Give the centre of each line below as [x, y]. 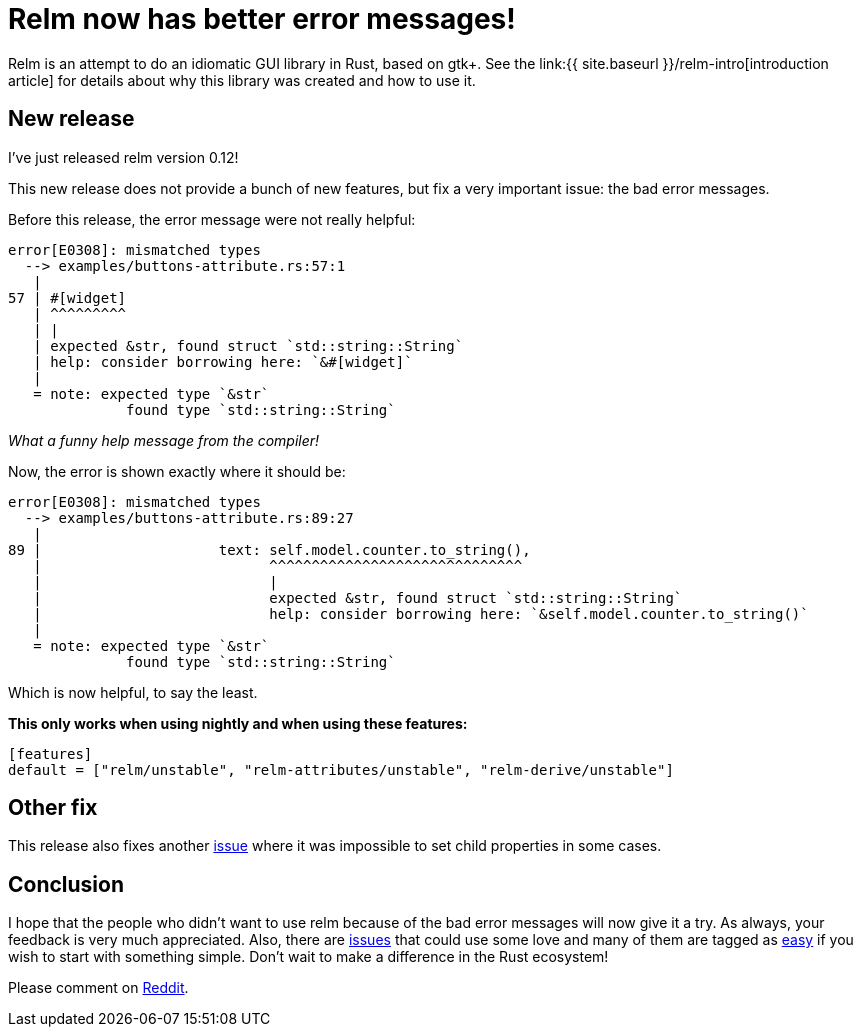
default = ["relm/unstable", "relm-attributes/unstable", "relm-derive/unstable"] [341, 769]
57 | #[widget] [67, 297]
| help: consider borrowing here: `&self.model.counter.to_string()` [421, 613]
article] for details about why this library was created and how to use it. [242, 80]
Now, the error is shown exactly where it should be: [177, 471]
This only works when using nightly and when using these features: [238, 723]
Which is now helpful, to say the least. [133, 692]
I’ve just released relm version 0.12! [123, 157]
